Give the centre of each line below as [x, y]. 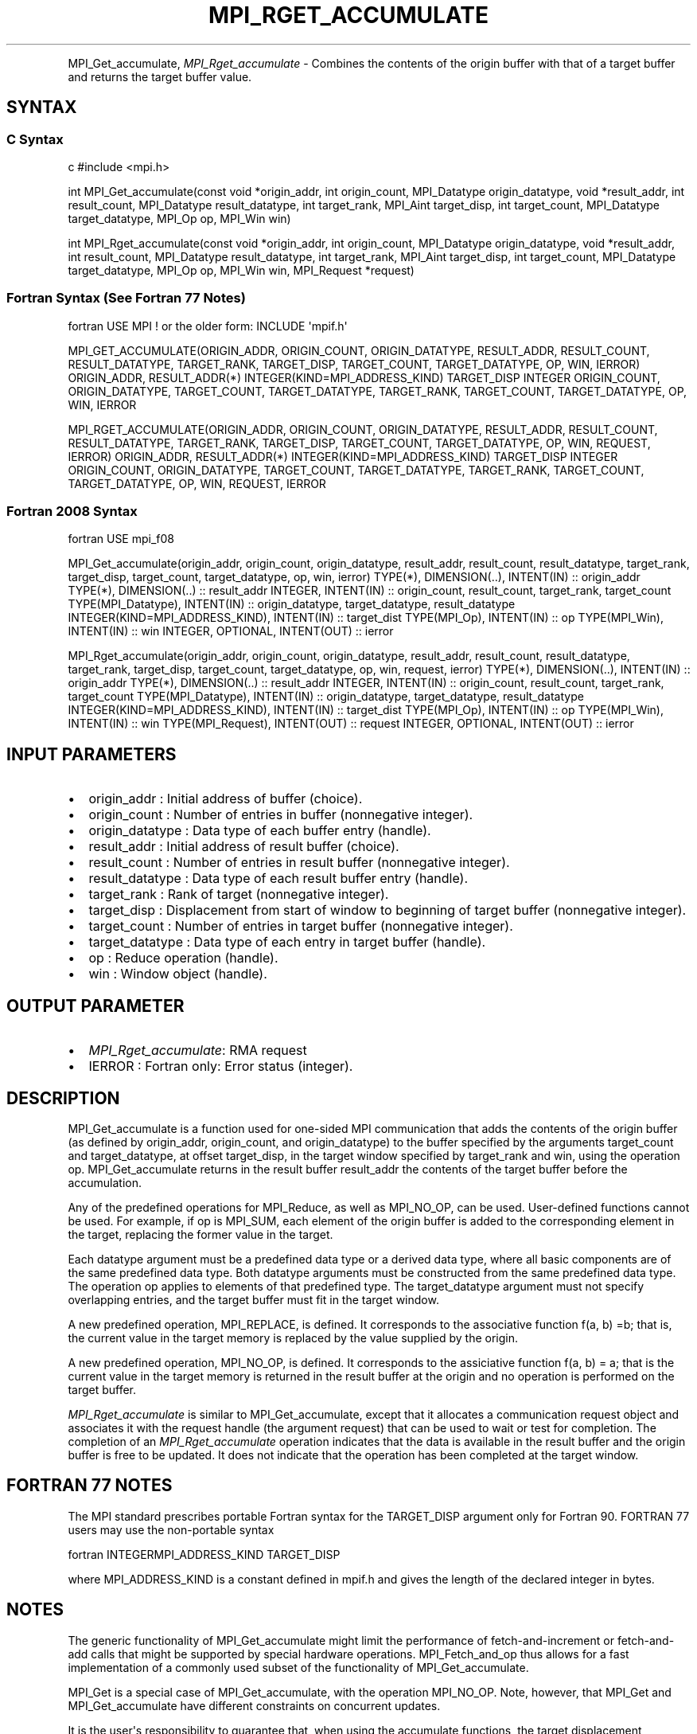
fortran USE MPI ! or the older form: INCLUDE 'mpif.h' [208, 326]
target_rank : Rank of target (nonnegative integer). [239, 894]
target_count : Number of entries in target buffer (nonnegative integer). [301, 926]
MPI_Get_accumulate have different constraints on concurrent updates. [254, 1705]
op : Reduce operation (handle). [183, 958]
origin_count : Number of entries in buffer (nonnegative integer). [281, 815]
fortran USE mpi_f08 [121, 539]
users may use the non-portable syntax [171, 1529]
